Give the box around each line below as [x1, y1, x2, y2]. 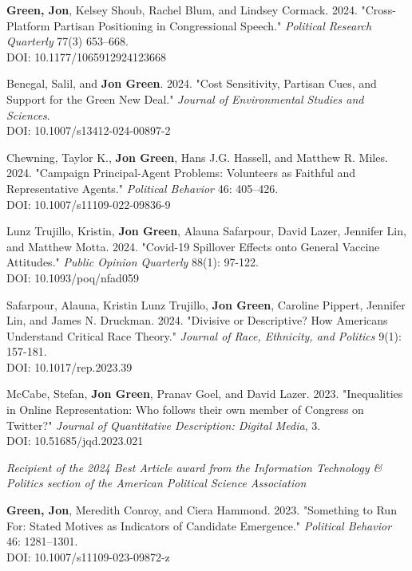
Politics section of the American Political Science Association [6, 475, 307, 491]
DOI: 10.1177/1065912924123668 [6, 48, 167, 65]
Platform [6, 17, 50, 33]
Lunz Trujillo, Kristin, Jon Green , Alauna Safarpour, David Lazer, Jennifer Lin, [6, 222, 406, 239]
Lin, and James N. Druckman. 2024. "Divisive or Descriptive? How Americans [6, 312, 388, 329]
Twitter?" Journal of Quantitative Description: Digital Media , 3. [6, 416, 321, 433]
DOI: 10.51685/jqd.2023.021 [6, 432, 144, 449]
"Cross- [361, 2, 396, 18]
